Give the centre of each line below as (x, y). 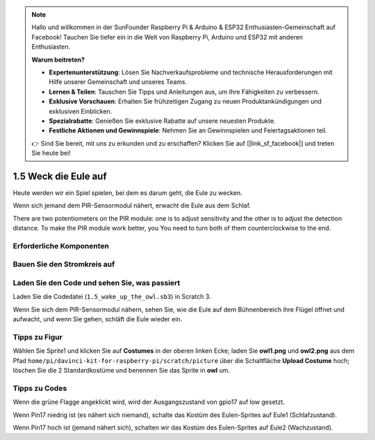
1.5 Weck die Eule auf (60, 176)
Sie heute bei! (51, 153)
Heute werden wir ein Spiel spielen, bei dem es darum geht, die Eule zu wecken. (127, 193)
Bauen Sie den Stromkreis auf (64, 264)
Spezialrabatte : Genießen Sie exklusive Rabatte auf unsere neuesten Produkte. (162, 121)
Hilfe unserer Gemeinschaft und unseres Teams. (118, 82)
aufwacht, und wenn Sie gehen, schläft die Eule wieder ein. (98, 319)
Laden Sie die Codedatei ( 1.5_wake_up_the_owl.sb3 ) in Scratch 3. (112, 297)
